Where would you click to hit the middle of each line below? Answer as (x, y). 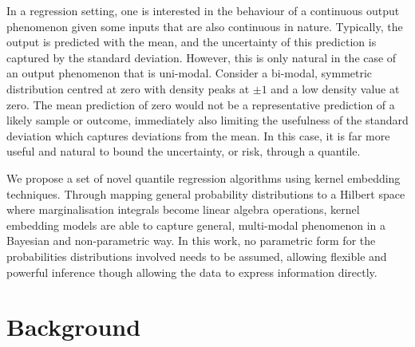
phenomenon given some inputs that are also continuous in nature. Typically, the (205, 26)
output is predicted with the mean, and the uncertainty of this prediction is (192, 42)
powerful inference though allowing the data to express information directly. (192, 272)
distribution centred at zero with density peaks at (128, 88)
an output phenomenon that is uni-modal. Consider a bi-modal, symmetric (190, 73)
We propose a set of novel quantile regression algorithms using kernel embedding (204, 177)
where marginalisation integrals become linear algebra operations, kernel (183, 209)
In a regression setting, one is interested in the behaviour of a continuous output (203, 10)
